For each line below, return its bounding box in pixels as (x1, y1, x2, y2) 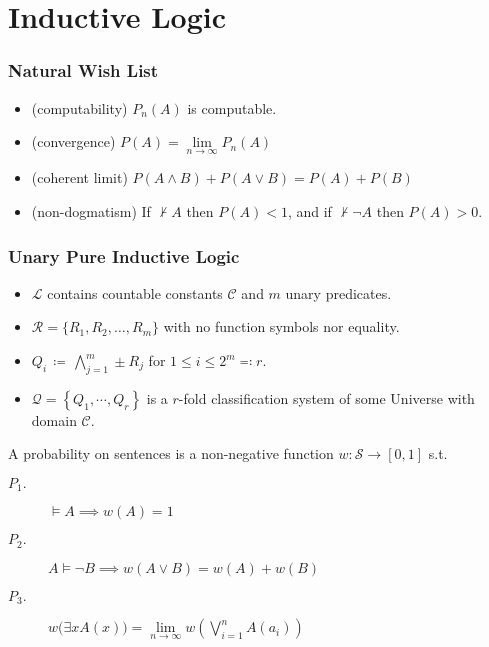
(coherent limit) (31, 167, 128, 188)
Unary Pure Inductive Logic (8, 243, 240, 268)
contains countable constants (47, 282, 223, 303)
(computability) (31, 97, 128, 118)
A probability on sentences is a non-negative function (8, 443, 334, 464)
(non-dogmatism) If (31, 201, 151, 221)
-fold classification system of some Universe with (178, 387, 475, 408)
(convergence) (31, 131, 116, 152)
